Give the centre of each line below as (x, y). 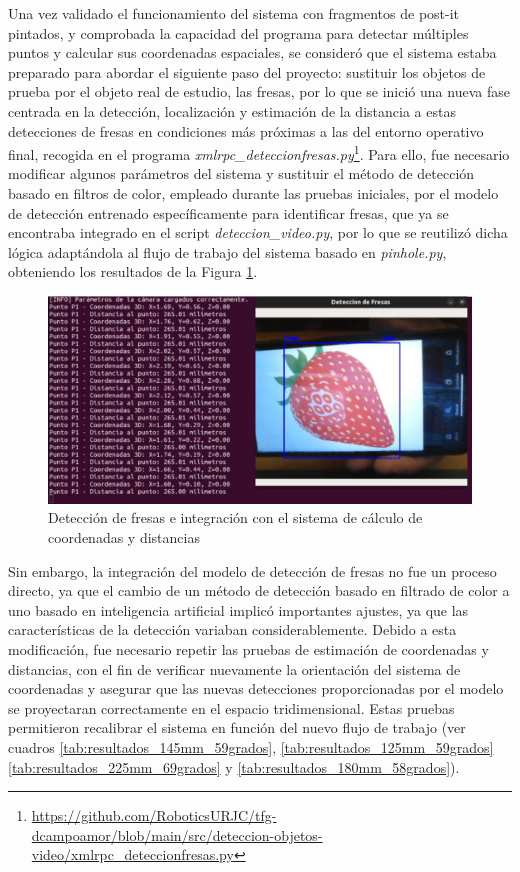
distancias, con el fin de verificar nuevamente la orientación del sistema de (234, 668)
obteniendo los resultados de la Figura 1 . (133, 271)
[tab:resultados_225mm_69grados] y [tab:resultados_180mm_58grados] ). (234, 766)
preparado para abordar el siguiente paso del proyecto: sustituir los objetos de (247, 71)
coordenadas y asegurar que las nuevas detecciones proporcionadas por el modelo (256, 688)
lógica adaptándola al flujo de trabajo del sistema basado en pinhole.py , (227, 251)
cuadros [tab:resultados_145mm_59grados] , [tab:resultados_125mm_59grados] (251, 746)
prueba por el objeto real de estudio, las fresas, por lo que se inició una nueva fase (259, 91)
